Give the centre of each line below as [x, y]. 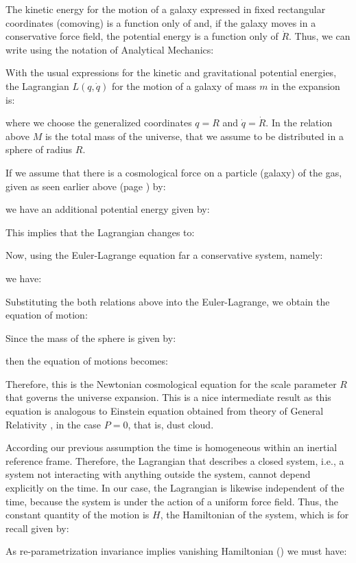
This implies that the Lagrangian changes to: [100, 232]
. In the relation [299, 123]
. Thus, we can [320, 36]
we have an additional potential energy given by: [108, 209]
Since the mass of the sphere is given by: [91, 337]
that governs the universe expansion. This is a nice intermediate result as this [168, 397]
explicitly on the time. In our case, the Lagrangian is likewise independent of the [175, 488]
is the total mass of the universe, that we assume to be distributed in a [194, 136]
